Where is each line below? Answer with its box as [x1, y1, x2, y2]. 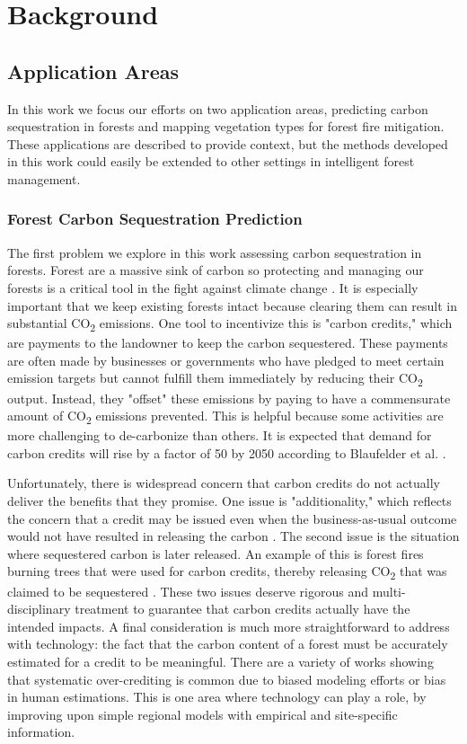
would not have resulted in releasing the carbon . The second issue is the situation [7, 527, 460, 545]
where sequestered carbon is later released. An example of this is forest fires [7, 544, 424, 562]
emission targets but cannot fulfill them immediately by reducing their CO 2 [7, 368, 423, 390]
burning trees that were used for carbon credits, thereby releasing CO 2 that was [7, 562, 447, 583]
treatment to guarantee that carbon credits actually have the [75, 599, 410, 618]
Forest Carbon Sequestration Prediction [7, 208, 303, 230]
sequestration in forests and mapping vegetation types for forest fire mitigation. [7, 117, 445, 136]
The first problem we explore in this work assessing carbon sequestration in [7, 243, 422, 261]
